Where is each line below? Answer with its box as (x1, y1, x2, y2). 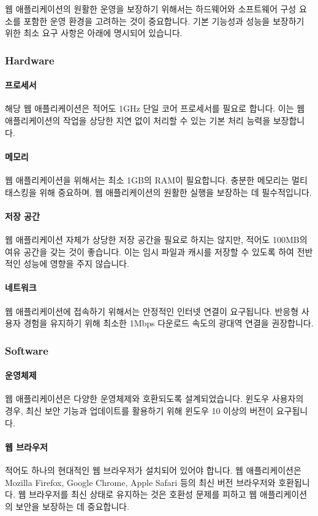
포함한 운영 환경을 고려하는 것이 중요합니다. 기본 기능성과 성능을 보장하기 (23, 14, 305, 27)
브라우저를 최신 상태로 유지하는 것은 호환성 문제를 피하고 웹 (28, 488, 257, 501)
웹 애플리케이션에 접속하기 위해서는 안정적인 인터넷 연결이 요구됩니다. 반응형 (5, 304, 299, 317)
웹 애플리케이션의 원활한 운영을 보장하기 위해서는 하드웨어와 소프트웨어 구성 (5, 2, 297, 15)
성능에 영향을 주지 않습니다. (23, 257, 129, 270)
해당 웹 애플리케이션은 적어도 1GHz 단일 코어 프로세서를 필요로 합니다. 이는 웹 (5, 102, 305, 115)
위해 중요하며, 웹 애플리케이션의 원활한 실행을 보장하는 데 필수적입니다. (39, 185, 312, 198)
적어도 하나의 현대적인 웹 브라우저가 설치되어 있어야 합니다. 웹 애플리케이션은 (5, 463, 301, 476)
